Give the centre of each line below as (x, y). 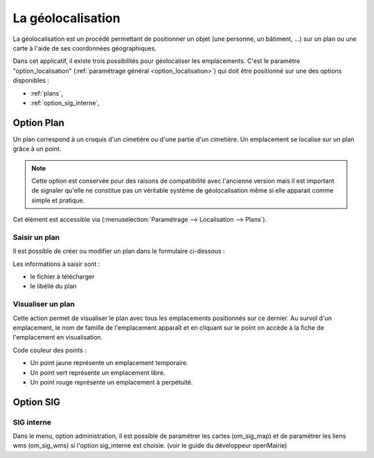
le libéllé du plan (53, 286)
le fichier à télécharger (62, 276)
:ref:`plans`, (47, 93)
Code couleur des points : (50, 350)
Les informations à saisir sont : (56, 264)
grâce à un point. (37, 149)
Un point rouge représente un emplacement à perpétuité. (112, 382)
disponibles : (31, 80)
